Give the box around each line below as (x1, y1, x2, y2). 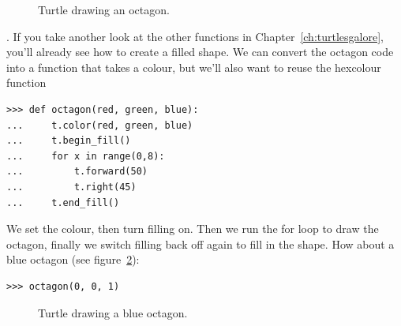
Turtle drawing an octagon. (38, 2, 170, 17)
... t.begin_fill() (6, 135, 131, 147)
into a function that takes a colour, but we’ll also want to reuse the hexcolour (6, 58, 381, 75)
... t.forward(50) (6, 166, 148, 178)
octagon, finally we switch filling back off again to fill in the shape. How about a (6, 235, 395, 252)
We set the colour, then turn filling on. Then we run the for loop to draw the (6, 220, 379, 237)
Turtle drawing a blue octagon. (38, 304, 188, 320)
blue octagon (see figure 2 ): (6, 251, 140, 268)
